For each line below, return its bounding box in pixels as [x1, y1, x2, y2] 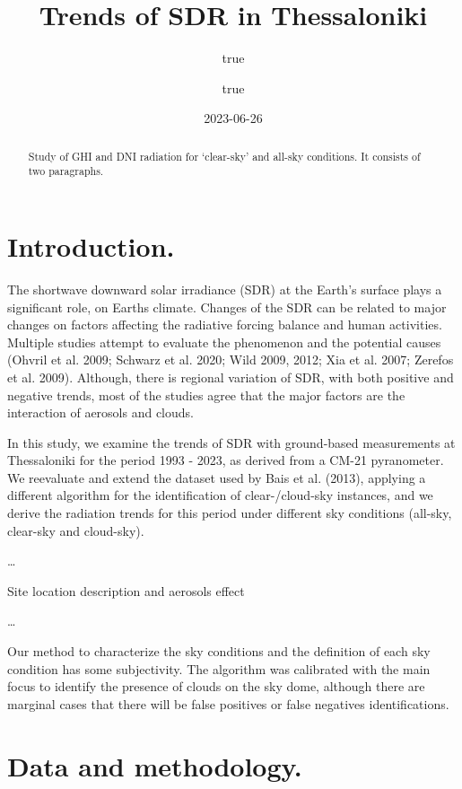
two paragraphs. [28, 163, 104, 179]
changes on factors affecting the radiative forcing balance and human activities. [7, 315, 442, 334]
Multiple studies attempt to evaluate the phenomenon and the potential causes [7, 332, 441, 351]
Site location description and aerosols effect [7, 581, 245, 600]
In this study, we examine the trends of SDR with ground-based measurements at [7, 433, 456, 451]
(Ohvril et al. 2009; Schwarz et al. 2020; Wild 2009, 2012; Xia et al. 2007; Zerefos [7, 350, 454, 369]
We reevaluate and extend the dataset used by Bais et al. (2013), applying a [7, 468, 426, 487]
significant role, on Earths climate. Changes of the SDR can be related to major [7, 297, 447, 316]
